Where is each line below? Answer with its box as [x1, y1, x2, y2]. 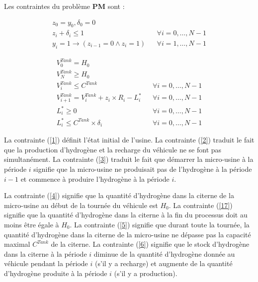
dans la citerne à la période [4, 248, 87, 259]
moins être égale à [4, 219, 59, 229]
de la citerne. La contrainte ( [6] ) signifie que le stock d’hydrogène [51, 239, 250, 249]
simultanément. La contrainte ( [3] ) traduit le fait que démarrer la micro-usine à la [4, 154, 254, 164]
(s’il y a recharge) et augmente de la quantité [95, 258, 233, 269]
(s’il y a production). [114, 268, 177, 278]
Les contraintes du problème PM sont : [4, 1, 125, 11]
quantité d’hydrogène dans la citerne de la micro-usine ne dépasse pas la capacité [4, 229, 251, 239]
